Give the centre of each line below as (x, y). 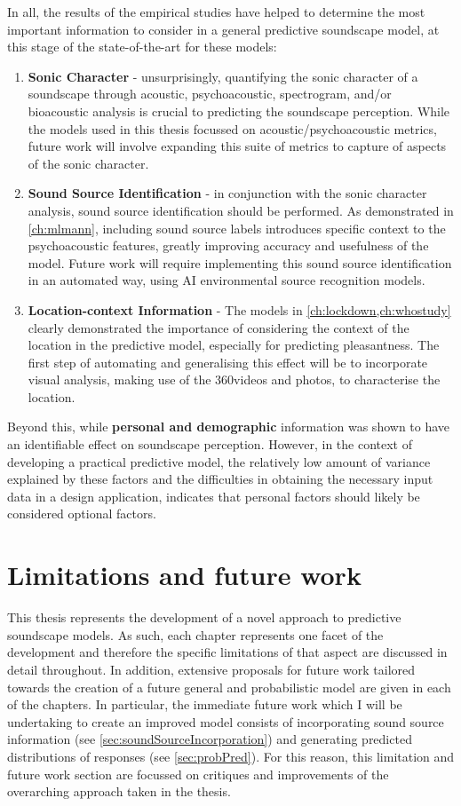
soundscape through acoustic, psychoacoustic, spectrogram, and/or (210, 94)
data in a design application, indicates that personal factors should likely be (214, 496)
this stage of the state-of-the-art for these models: (142, 47)
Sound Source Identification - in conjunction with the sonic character (227, 193)
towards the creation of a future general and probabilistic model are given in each (229, 687)
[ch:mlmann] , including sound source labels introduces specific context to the (237, 228)
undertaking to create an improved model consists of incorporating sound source (226, 721)
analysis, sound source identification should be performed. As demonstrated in (241, 210)
